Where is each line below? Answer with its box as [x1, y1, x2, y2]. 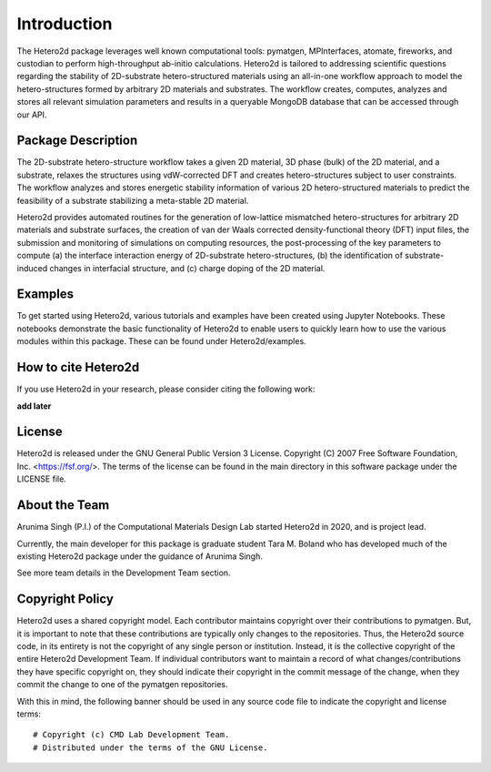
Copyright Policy [16, 592, 114, 607]
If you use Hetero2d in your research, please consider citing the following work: [16, 383, 316, 395]
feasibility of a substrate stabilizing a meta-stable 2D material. [16, 195, 249, 206]
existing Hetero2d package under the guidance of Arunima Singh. [16, 551, 263, 562]
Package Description [16, 133, 138, 148]
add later [16, 401, 52, 411]
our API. [16, 109, 47, 120]
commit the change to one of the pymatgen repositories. [16, 679, 228, 690]
